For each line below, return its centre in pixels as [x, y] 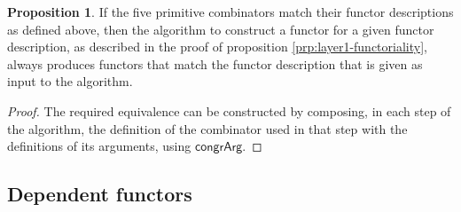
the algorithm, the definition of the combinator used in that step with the [207, 128]
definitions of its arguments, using [99, 146]
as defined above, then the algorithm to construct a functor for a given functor [221, 29]
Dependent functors [100, 194]
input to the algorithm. [70, 81]
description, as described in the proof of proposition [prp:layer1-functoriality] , [217, 47]
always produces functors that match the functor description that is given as [215, 63]
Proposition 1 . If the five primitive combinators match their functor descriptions [230, 12]
